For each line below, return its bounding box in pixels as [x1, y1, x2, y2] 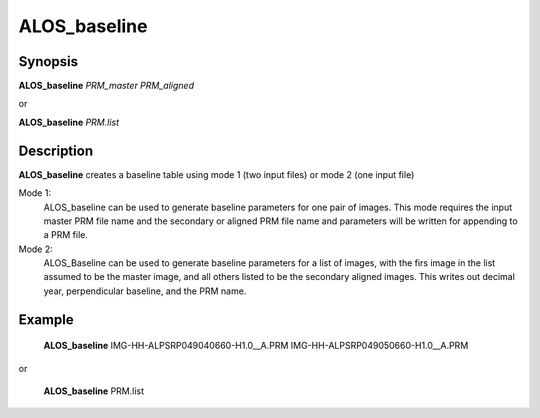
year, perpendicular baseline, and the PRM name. [43, 285, 247, 297]
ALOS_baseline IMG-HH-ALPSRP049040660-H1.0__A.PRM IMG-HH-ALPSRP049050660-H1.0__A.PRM [43, 340, 469, 352]
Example [18, 311, 74, 328]
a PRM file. [43, 229, 89, 241]
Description [18, 142, 94, 159]
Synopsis [18, 53, 79, 70]
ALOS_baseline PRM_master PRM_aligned [18, 80, 195, 92]
